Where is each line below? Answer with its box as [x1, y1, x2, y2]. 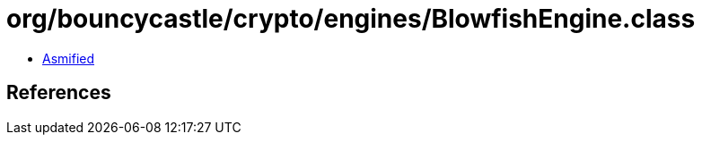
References [6, 81, 111, 104]
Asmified [42, 50, 95, 66]
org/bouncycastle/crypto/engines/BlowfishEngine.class [6, 4, 696, 34]
